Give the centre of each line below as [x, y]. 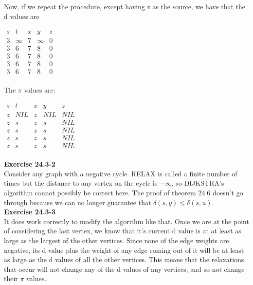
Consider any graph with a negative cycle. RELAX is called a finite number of [121, 173]
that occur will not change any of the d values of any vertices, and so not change [124, 269]
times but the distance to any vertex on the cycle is [81, 183]
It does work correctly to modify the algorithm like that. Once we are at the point [126, 221]
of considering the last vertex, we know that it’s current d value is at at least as [123, 231]
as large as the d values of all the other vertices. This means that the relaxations [124, 259]
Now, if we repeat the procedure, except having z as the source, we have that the [125, 6]
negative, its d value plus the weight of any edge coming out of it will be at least [124, 250]
